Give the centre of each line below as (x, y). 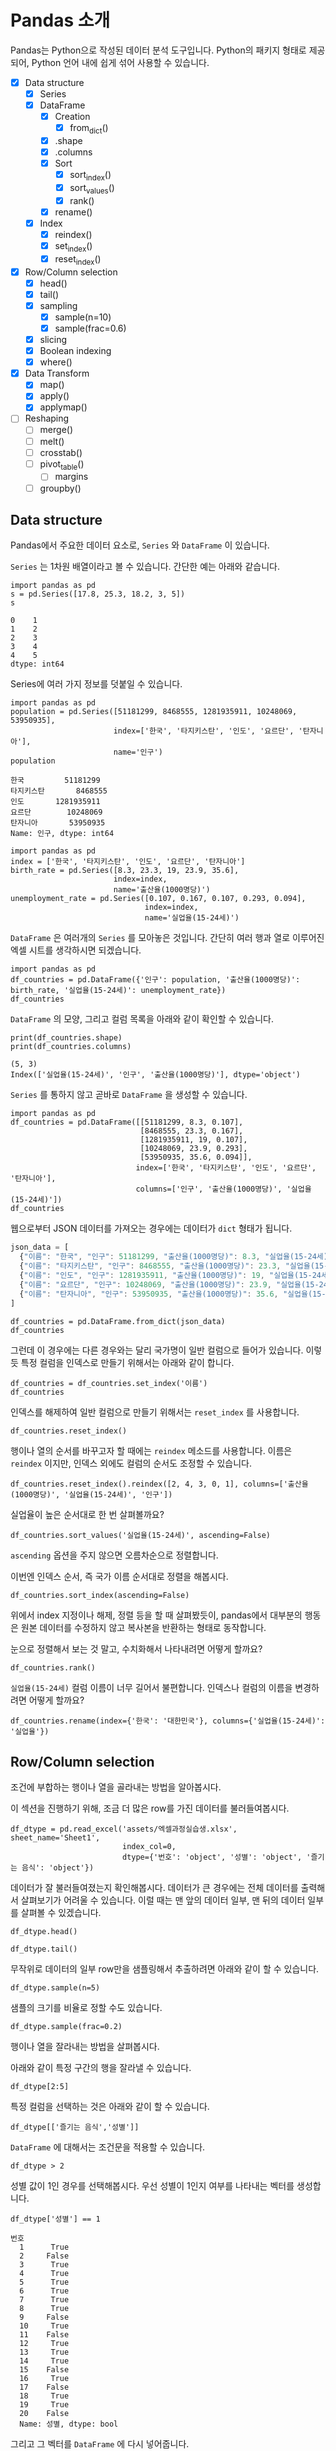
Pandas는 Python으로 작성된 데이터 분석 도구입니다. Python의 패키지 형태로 (158, 50)
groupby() (60, 488)
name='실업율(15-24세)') (192, 918)
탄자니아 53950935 (58, 823)
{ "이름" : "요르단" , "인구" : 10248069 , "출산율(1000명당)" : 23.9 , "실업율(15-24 (173, 1284)
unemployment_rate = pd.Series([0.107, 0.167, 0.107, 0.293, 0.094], (158, 899)
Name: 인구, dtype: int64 (62, 834)
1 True (44, 2247)
